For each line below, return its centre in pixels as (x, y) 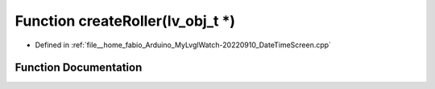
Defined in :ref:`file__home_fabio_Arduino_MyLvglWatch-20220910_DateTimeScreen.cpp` (183, 45)
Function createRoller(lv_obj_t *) (125, 21)
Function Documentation (79, 68)
